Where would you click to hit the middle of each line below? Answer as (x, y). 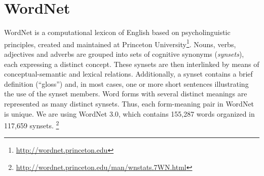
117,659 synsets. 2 (32, 125)
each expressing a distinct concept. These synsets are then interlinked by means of (132, 64)
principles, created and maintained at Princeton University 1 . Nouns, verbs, (120, 43)
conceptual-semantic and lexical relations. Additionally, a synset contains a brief (128, 74)
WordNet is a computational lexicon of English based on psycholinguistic (117, 32)
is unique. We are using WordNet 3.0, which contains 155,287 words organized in (129, 113)
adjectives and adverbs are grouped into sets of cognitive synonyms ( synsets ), (124, 54)
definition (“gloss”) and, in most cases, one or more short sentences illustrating (126, 83)
